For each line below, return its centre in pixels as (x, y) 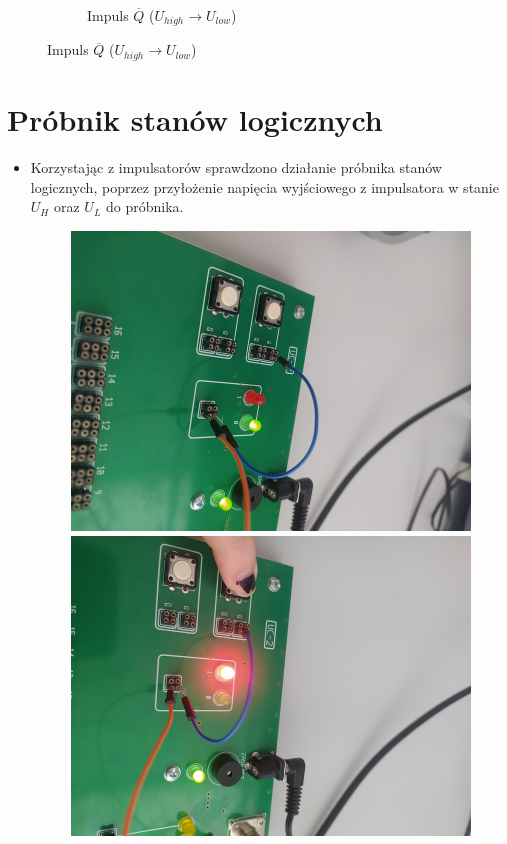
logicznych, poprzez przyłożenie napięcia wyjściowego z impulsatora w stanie (264, 186)
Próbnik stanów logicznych (195, 119)
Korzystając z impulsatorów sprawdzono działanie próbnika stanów (236, 167)
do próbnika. (145, 206)
